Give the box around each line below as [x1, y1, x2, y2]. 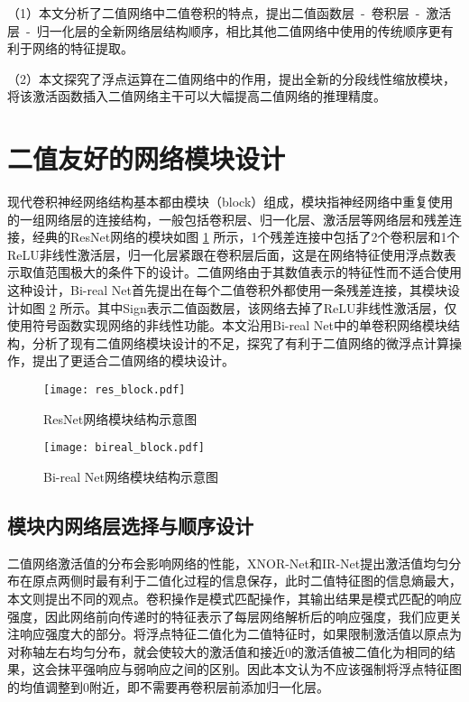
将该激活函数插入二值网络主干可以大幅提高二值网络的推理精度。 [7, 87, 386, 106]
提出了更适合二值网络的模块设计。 [32, 351, 234, 370]
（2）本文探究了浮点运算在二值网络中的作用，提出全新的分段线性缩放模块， [7, 69, 455, 88]
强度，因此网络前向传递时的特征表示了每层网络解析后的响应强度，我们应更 [7, 606, 449, 625]
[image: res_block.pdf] [43, 383, 186, 397]
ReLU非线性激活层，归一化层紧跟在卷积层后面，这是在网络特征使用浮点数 [7, 245, 444, 263]
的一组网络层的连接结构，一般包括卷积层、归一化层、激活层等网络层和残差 [7, 209, 449, 228]
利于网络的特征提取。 [7, 39, 133, 58]
